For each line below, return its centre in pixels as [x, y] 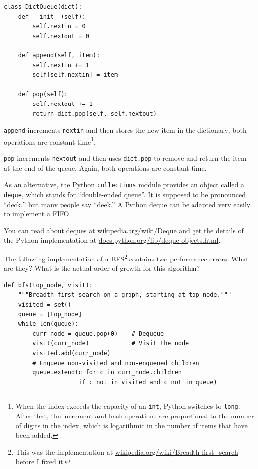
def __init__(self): [52, 17]
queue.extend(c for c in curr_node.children [107, 373]
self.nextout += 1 [63, 104]
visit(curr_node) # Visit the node [111, 343]
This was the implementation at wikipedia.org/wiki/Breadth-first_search [127, 451]
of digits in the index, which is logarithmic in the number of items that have [131, 425]
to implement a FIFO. [38, 214]
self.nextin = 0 [59, 26]
